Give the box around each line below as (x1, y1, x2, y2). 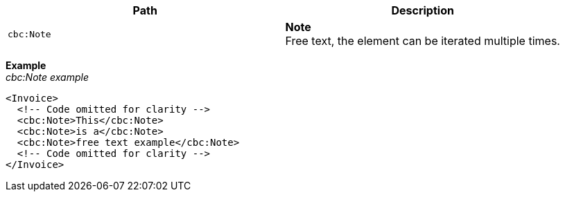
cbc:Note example (6, 71, 89, 83)
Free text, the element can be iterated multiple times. (285, 34, 560, 48)
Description (391, 3, 454, 17)
